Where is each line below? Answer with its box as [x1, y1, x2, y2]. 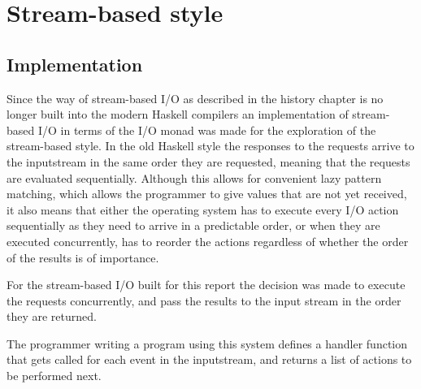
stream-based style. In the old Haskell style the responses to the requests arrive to [7, 137, 414, 154]
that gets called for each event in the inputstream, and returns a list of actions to [7, 351, 412, 368]
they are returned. [7, 308, 97, 325]
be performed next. [7, 367, 102, 384]
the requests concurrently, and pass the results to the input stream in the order [7, 292, 401, 309]
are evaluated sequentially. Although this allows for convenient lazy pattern [7, 169, 382, 186]
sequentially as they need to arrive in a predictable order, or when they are [7, 217, 380, 234]
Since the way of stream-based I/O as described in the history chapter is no [7, 89, 384, 106]
